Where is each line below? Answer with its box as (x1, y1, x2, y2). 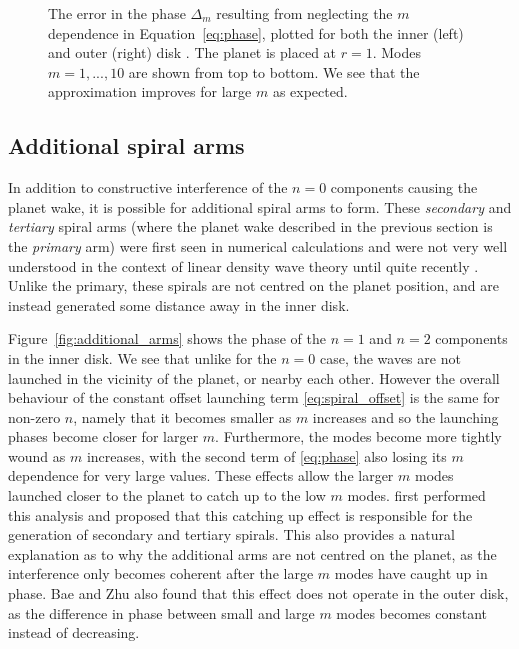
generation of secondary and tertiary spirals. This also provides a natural (8, 524, 455, 545)
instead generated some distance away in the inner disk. (8, 294, 350, 315)
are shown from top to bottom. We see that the (128, 61, 420, 82)
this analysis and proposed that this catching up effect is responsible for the (8, 504, 473, 525)
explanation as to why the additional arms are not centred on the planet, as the (8, 543, 497, 564)
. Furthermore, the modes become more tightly (215, 426, 502, 447)
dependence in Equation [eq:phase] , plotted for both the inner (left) (48, 22, 464, 43)
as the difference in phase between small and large (8, 602, 315, 623)
